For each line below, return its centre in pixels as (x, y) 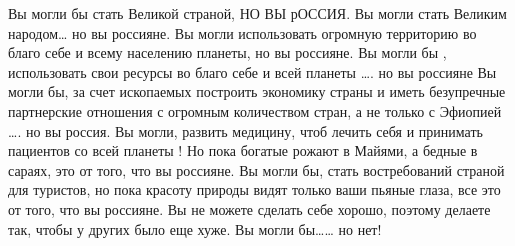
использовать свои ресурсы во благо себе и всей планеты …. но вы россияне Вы (252, 71)
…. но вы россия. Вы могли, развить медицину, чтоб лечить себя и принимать (245, 130)
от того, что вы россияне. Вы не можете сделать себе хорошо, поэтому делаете (249, 208)
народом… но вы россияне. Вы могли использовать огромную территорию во (242, 32)
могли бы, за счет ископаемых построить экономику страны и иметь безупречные (257, 91)
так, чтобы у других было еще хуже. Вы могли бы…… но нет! (195, 228)
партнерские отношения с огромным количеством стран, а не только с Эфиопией (255, 110)
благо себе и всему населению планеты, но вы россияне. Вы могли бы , (227, 52)
